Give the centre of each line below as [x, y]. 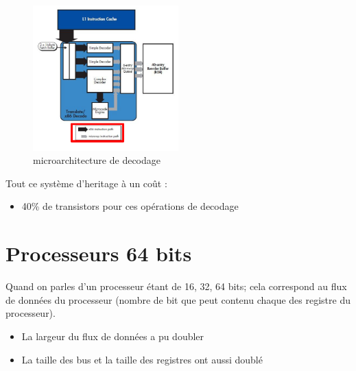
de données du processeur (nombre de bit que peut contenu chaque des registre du [178, 299]
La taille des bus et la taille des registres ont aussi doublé [142, 359]
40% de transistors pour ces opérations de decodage [130, 206]
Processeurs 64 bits [99, 253]
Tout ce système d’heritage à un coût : [86, 183]
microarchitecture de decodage [97, 160]
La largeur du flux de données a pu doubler [113, 336]
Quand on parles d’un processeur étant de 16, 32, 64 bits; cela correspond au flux [176, 286]
